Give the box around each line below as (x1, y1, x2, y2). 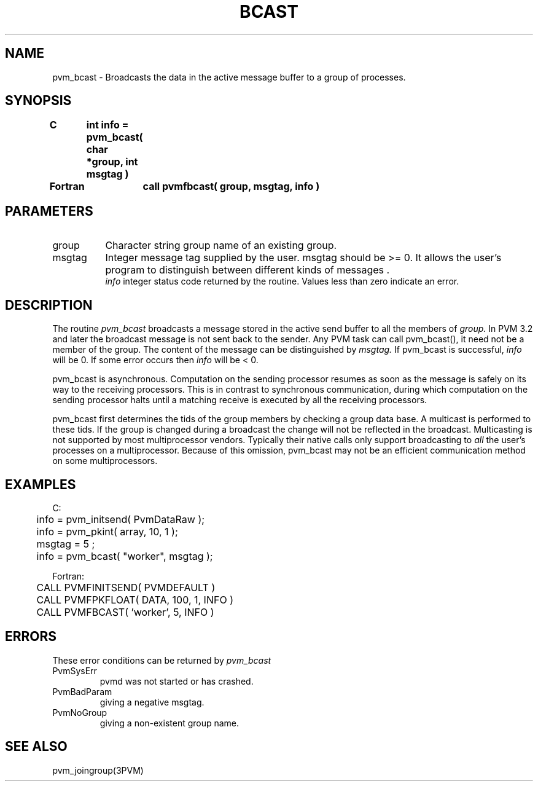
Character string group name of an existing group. (105, 239, 337, 252)
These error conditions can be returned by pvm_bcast (52, 654, 271, 666)
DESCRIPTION (5, 297, 93, 313)
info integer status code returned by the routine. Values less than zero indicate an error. (105, 276, 459, 287)
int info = (86, 119, 129, 132)
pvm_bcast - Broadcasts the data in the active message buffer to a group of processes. (52, 71, 406, 82)
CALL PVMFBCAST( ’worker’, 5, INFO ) (36, 605, 214, 618)
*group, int (86, 155, 138, 168)
